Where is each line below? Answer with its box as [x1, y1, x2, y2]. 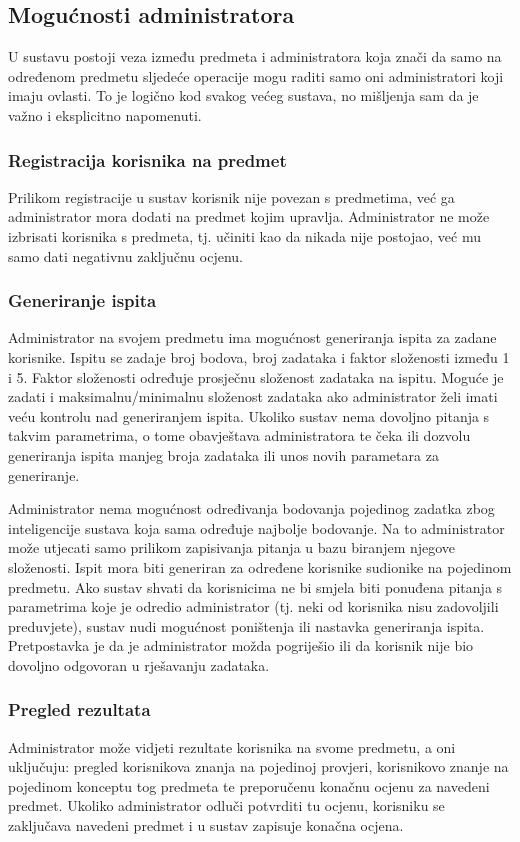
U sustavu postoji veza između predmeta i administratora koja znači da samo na [8, 46, 502, 67]
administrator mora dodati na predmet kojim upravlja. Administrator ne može [8, 206, 490, 227]
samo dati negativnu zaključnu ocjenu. [8, 245, 243, 266]
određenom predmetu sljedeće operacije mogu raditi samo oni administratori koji [8, 65, 504, 86]
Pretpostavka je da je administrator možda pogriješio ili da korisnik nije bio [8, 635, 474, 656]
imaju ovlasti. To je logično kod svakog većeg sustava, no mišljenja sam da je [8, 85, 479, 106]
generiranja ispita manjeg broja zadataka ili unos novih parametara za [8, 444, 439, 465]
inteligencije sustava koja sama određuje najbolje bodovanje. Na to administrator [8, 517, 505, 538]
